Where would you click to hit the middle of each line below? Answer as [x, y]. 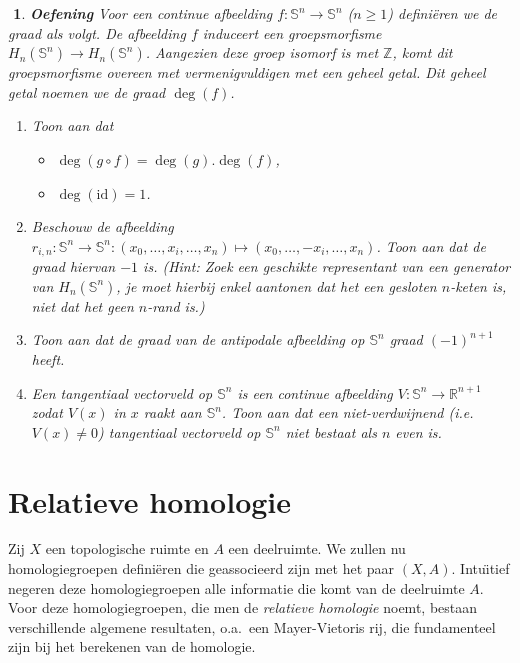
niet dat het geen [82, 305]
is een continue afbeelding [315, 392]
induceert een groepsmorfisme [292, 32]
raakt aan [172, 412]
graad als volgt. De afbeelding [97, 32]
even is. [418, 431]
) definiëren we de [442, 13]
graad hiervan [73, 266]
